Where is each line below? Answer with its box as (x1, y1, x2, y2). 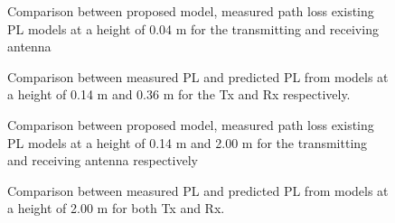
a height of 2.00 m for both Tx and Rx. (7, 199, 225, 218)
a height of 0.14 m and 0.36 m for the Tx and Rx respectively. (7, 85, 351, 104)
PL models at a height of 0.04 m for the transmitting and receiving (7, 19, 379, 38)
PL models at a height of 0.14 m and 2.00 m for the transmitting (7, 133, 368, 152)
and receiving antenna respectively (7, 151, 198, 170)
